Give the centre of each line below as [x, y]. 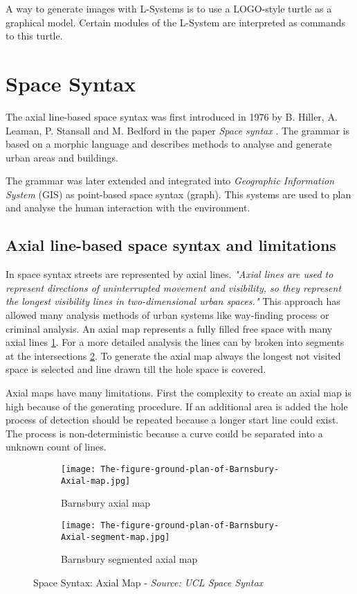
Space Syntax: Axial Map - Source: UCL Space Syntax [148, 582]
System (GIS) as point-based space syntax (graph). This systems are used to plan [178, 194]
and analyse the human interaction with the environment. [128, 208]
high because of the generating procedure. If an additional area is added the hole [177, 406]
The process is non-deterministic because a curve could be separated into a [164, 433]
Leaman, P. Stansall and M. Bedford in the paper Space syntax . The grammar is [178, 130]
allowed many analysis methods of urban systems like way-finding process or [167, 315]
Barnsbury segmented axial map [129, 559]
